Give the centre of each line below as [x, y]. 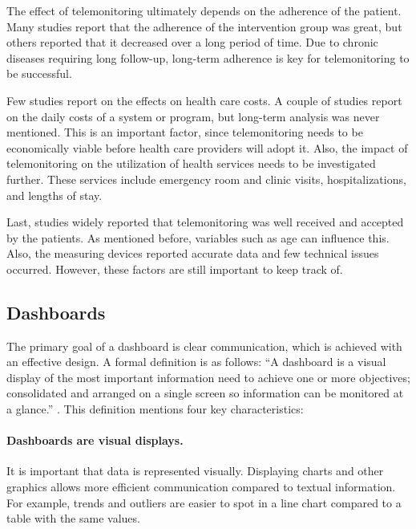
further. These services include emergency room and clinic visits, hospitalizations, [206, 179]
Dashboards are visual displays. [95, 440]
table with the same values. [73, 518]
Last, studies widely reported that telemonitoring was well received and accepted [205, 222]
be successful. [39, 73]
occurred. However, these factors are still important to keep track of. [175, 269]
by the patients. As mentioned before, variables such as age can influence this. [198, 237]
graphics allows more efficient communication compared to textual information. [201, 487]
